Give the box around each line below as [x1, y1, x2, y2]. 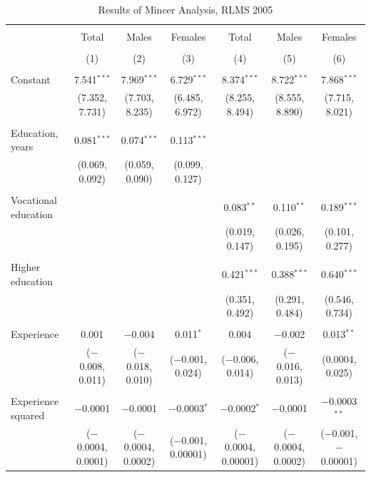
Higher [11, 260, 40, 275]
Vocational [11, 192, 57, 207]
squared [11, 407, 45, 422]
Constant [11, 72, 51, 87]
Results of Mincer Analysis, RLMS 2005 [98, 2, 273, 16]
